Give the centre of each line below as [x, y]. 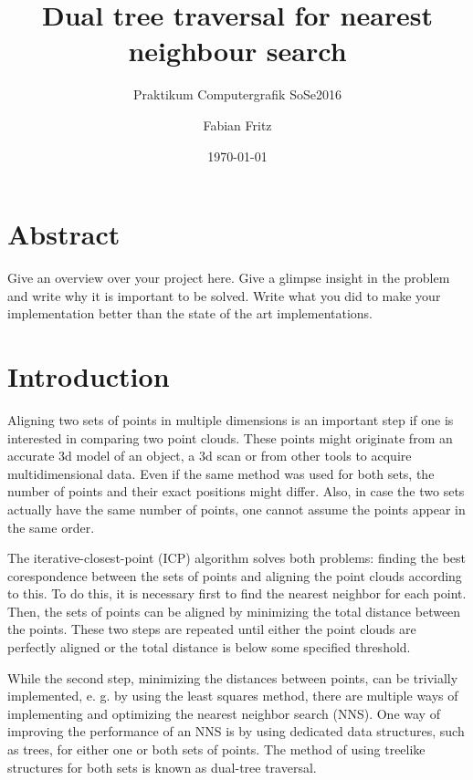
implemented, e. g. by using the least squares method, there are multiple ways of [233, 696]
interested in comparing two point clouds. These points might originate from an [230, 437]
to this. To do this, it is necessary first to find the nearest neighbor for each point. [237, 593]
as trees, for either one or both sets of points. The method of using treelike [216, 749]
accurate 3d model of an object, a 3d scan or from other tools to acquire [210, 456]
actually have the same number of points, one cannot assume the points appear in [236, 509]
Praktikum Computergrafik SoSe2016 [237, 94]
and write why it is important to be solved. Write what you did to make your [224, 295]
